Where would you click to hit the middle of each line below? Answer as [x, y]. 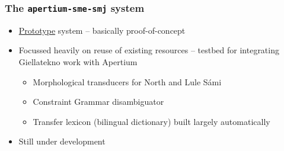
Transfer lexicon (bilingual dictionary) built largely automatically [151, 121]
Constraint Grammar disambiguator [98, 102]
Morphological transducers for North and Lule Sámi [127, 81]
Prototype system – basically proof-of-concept [102, 30]
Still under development [62, 141]
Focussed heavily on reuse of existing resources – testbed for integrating [149, 50]
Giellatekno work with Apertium [78, 61]
